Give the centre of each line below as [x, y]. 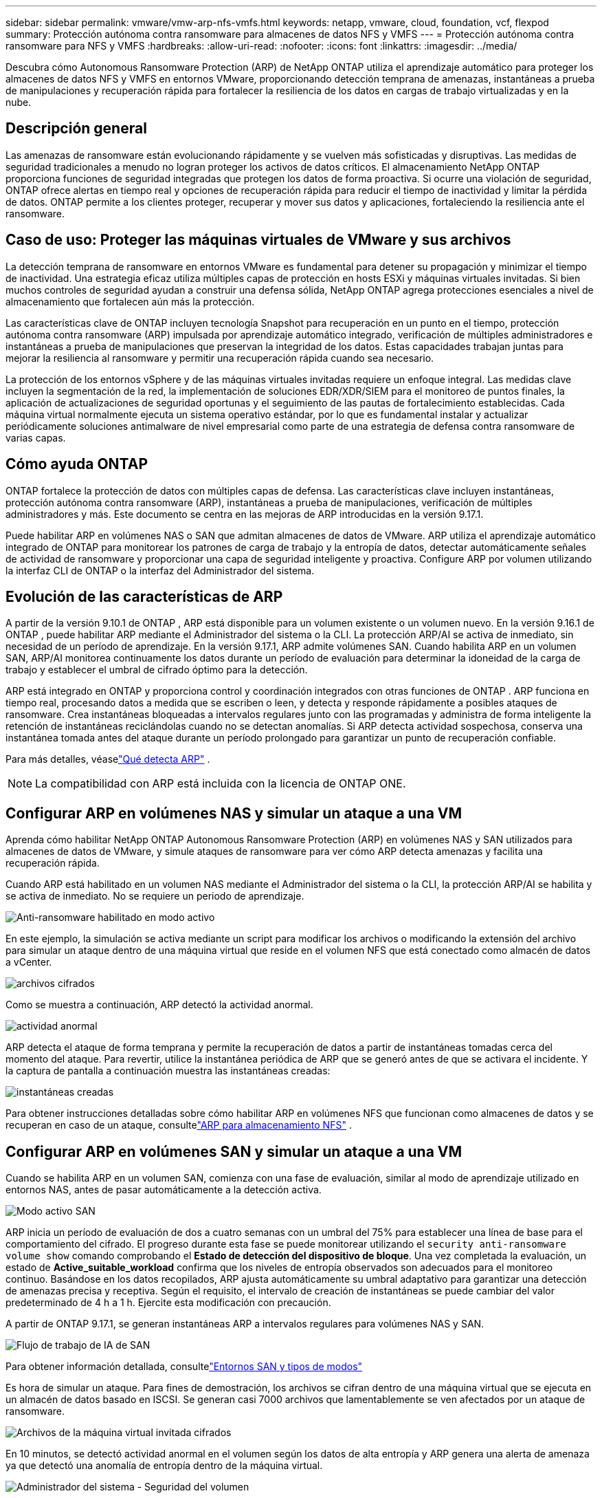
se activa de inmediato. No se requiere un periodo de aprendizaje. [155, 896]
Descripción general [76, 129]
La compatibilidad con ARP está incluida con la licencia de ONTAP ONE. [221, 784]
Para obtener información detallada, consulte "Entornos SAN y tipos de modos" [184, 1367]
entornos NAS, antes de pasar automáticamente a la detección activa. [164, 1190]
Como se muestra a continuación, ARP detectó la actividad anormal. [159, 1005]
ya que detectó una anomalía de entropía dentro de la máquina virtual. [164, 1466]
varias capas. [36, 437]
